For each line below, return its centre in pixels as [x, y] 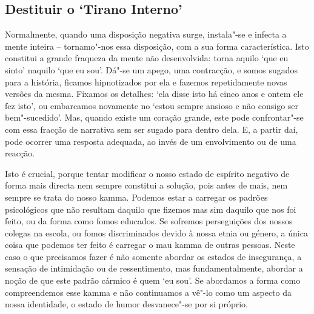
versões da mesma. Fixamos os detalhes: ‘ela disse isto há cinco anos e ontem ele [154, 94]
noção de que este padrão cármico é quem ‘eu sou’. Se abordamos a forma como [153, 280]
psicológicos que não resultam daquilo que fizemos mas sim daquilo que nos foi [151, 209]
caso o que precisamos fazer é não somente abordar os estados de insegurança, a [153, 256]
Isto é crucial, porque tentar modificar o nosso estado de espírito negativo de [147, 173]
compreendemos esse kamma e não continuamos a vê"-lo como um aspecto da [148, 292]
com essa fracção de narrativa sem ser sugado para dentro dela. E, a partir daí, [152, 129]
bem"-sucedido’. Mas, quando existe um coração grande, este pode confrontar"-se [154, 117]
